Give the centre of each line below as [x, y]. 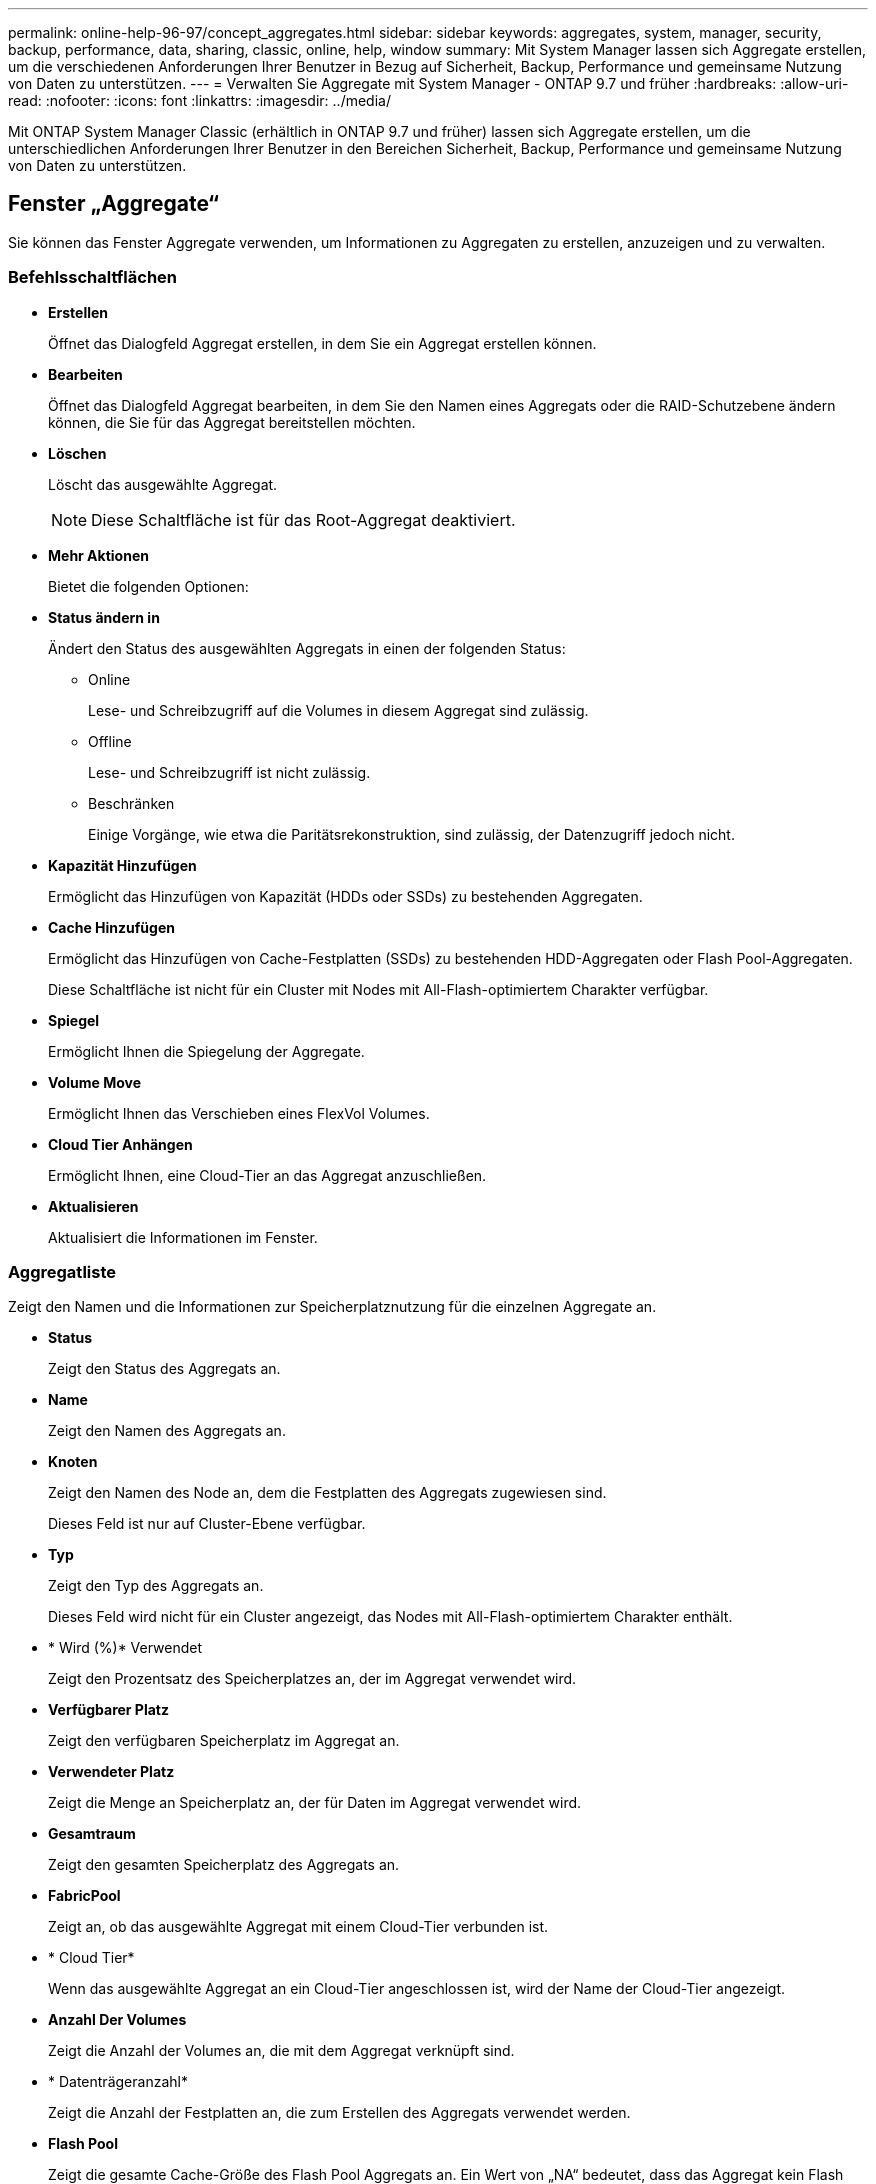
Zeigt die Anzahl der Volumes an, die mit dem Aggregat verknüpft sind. [281, 2051]
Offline [110, 741]
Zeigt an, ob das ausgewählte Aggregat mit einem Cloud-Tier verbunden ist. [298, 1927]
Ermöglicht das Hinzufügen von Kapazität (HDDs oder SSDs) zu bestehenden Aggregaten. [345, 896]
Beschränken [131, 803]
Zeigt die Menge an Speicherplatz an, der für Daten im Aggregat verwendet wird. [315, 1803]
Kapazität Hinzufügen [122, 865]
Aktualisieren [93, 1206]
